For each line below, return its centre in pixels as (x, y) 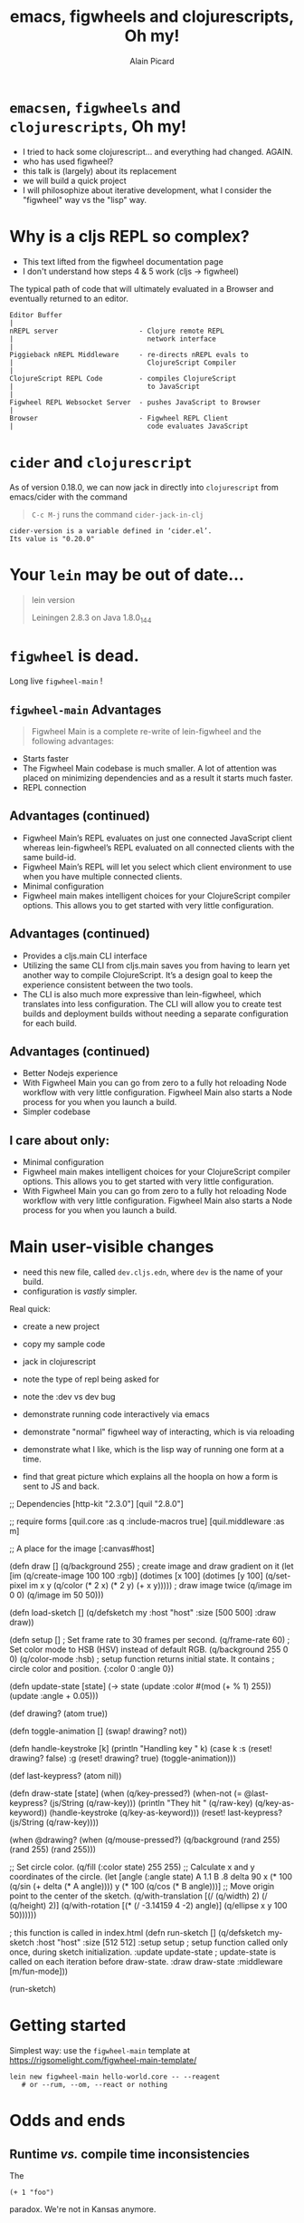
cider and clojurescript (101, 462)
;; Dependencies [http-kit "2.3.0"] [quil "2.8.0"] (96, 1504)
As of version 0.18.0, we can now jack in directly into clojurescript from (144, 487)
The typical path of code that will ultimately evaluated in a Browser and (142, 288)
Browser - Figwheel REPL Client (119, 418)
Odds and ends (67, 2121)
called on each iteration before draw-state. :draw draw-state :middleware (146, 1962)
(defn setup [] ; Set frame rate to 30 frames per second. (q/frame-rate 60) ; (150, 1640)
